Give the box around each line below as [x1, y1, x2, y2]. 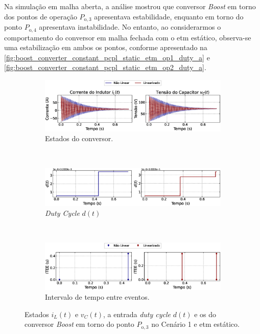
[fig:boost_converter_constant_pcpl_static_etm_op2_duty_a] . [4, 62, 206, 73]
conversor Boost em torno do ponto [25, 319, 134, 329]
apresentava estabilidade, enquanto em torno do [94, 11, 244, 21]
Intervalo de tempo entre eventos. [45, 292, 150, 302]
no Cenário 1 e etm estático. [151, 319, 240, 329]
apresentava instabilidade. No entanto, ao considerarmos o [39, 21, 221, 32]
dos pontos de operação [4, 11, 77, 21]
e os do [194, 308, 217, 319]
